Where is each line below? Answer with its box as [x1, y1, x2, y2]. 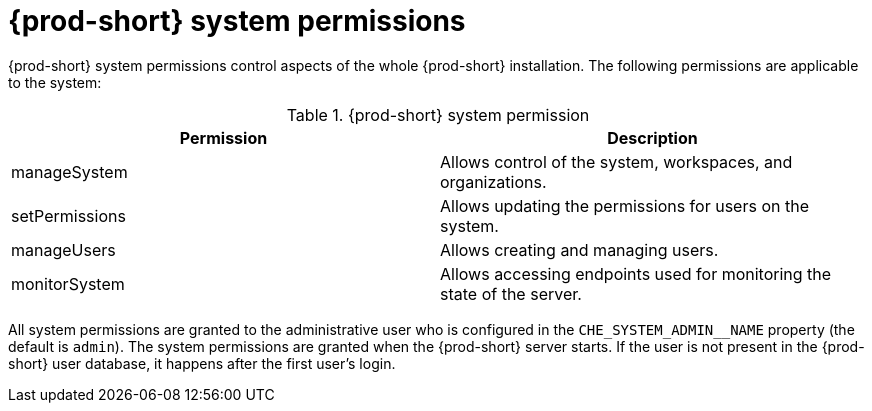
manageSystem [11, 161, 128, 182]
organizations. [440, 171, 547, 192]
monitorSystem [11, 273, 125, 294]
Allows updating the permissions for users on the [440, 195, 809, 216]
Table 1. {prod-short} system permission [286, 104, 590, 125]
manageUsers [11, 239, 116, 260]
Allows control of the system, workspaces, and [440, 151, 793, 172]
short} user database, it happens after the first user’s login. [8, 354, 396, 372]
